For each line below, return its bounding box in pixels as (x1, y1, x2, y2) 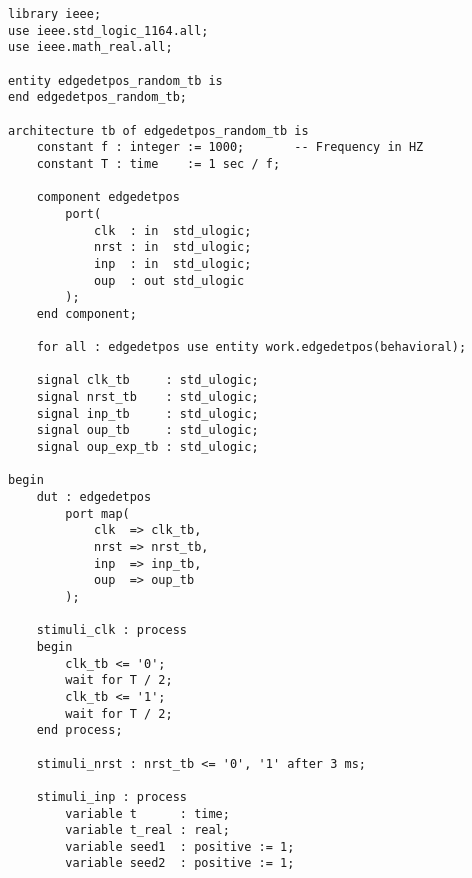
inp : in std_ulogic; (93, 256, 252, 271)
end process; (36, 723, 123, 738)
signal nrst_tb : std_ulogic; (36, 390, 259, 405)
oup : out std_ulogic (93, 273, 245, 288)
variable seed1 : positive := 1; (65, 839, 295, 854)
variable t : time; (65, 806, 230, 821)
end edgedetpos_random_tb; (8, 90, 187, 105)
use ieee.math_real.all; (8, 40, 173, 55)
